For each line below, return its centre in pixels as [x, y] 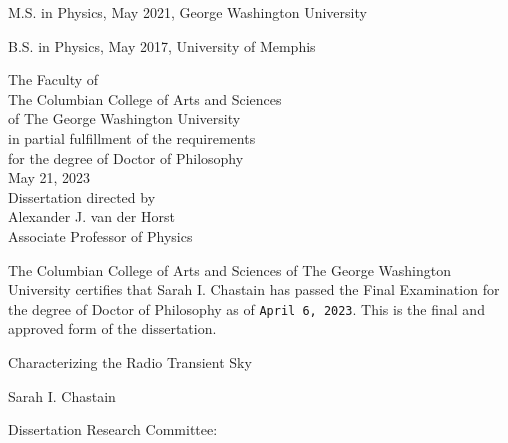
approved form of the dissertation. [112, 328]
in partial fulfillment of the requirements [132, 137]
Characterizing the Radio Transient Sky [130, 361]
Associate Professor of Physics [100, 235]
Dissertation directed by [82, 196]
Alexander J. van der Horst [91, 216]
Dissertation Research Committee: [113, 429]
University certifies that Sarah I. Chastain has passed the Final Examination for [254, 289]
